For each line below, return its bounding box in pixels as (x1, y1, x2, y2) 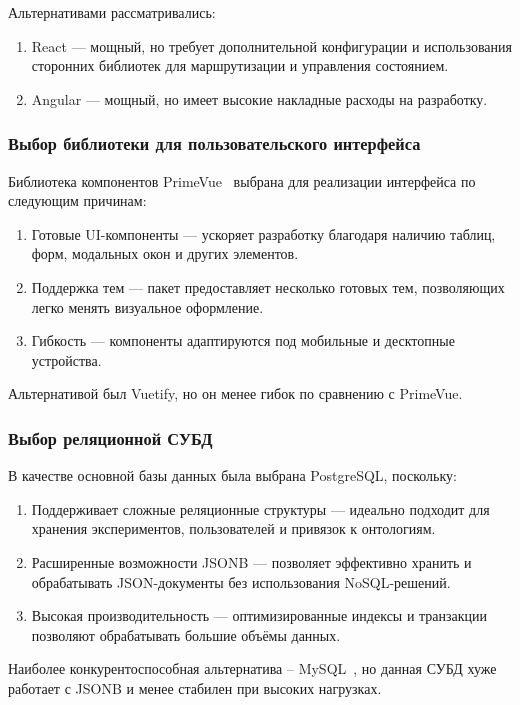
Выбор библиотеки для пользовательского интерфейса (8, 131, 421, 156)
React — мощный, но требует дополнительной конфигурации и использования (31, 35, 512, 56)
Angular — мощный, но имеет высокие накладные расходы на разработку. (31, 88, 488, 109)
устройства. (31, 349, 102, 370)
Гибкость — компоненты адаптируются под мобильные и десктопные (31, 330, 455, 351)
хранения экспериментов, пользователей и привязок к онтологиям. (31, 518, 436, 539)
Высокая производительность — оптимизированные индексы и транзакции (31, 605, 488, 626)
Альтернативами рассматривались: (8, 2, 216, 22)
